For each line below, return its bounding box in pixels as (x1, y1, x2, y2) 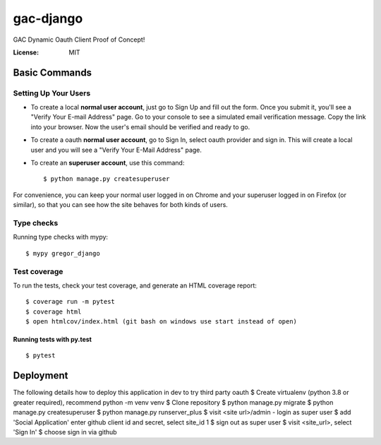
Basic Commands (13, 66, 92, 78)
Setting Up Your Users (13, 88, 91, 98)
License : (13, 48, 39, 57)
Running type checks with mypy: (13, 233, 109, 242)
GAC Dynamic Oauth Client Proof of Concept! (13, 35, 145, 44)
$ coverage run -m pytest (25, 297, 116, 306)
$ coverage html (25, 307, 82, 316)
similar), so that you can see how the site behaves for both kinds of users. (13, 201, 229, 209)
